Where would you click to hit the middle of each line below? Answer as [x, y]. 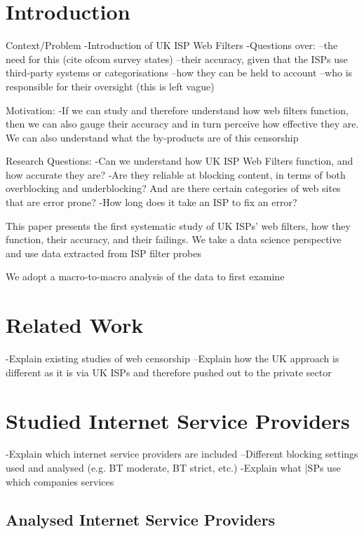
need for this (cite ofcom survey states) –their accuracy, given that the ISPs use [177, 59]
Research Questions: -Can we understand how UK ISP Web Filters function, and [180, 161]
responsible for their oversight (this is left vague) [110, 86]
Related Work [75, 325]
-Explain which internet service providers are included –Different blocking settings [182, 454]
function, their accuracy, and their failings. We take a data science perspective [174, 239]
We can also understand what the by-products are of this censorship [152, 137]
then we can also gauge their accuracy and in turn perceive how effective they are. [182, 124]
